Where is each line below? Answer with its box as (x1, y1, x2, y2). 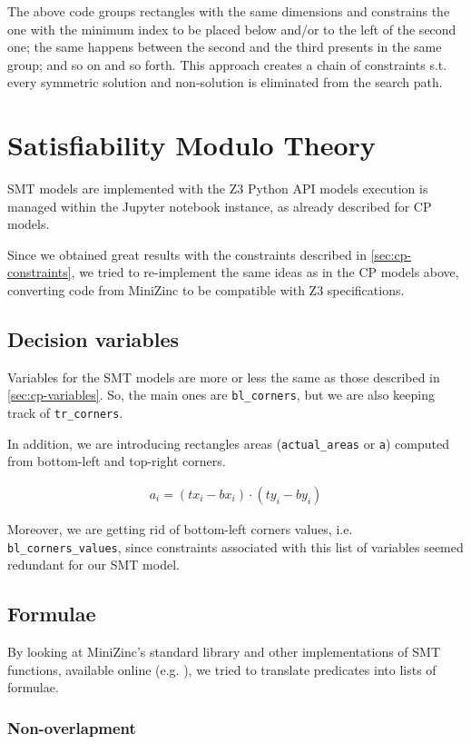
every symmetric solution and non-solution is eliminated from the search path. (7, 73, 443, 92)
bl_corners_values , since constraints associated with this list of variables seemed (7, 537, 464, 556)
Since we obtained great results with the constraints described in (7, 244, 368, 263)
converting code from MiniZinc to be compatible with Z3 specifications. (7, 281, 405, 300)
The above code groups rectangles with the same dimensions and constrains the (7, 2, 450, 20)
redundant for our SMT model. (7, 555, 180, 574)
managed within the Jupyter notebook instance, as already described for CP (7, 196, 432, 215)
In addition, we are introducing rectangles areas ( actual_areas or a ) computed (7, 433, 449, 452)
